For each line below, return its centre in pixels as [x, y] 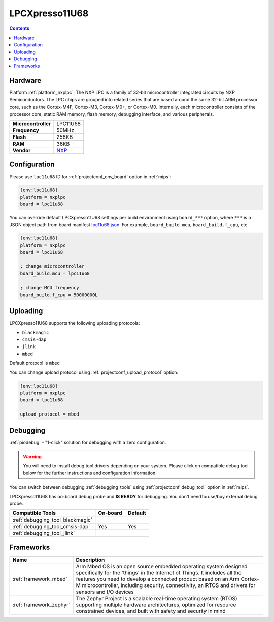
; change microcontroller [52, 267]
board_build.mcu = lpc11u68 [55, 273]
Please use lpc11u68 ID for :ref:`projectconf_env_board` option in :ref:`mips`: [90, 177]
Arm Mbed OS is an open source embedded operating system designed [162, 566]
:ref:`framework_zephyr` [41, 605]
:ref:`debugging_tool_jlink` [44, 533]
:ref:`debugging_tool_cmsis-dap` [52, 527]
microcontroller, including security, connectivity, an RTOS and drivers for [169, 585]
